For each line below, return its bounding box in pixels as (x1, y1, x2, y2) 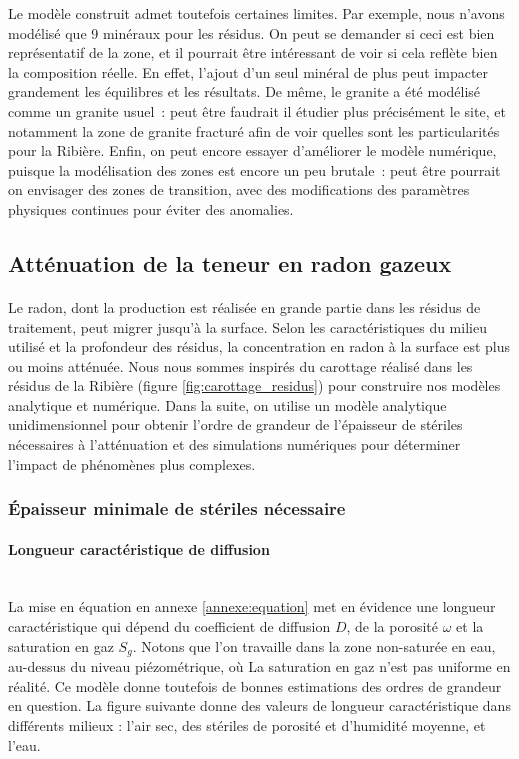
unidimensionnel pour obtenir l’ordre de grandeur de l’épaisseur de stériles (8, 414, 463, 435)
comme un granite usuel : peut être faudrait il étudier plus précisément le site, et (8, 100, 506, 121)
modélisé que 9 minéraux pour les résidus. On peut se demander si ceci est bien (8, 22, 495, 43)
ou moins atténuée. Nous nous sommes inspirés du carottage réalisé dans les (8, 355, 473, 376)
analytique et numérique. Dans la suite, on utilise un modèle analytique (8, 394, 447, 415)
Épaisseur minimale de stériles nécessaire (8, 496, 346, 521)
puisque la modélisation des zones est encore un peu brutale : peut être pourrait (8, 159, 501, 180)
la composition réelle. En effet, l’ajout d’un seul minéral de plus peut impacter (8, 61, 489, 82)
